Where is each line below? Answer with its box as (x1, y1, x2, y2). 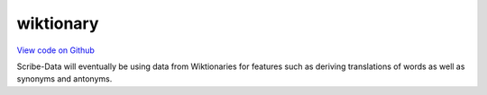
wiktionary (16, 13, 99, 33)
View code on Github (16, 45, 95, 56)
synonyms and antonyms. (16, 73, 113, 84)
